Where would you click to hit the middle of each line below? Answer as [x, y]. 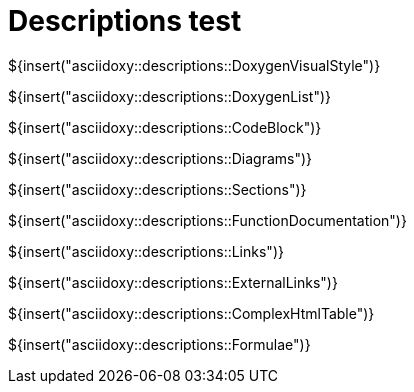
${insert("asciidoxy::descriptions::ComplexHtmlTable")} [191, 313]
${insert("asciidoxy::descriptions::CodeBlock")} [165, 127]
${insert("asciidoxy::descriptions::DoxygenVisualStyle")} [194, 65]
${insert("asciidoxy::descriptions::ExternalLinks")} [173, 282]
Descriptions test [125, 21]
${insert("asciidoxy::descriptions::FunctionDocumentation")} [207, 220]
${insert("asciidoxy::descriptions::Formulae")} [159, 344]
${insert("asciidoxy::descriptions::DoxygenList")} [170, 96]
